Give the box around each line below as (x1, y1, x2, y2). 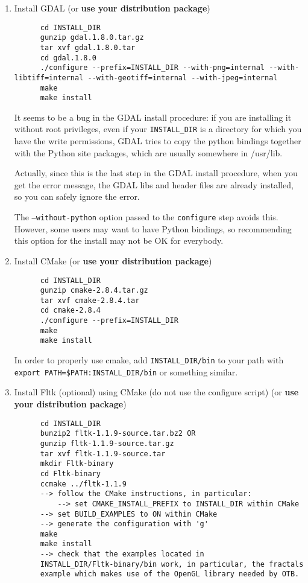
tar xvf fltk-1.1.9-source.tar (40, 449, 166, 458)
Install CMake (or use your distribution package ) (14, 254, 212, 267)
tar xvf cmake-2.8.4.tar (40, 296, 140, 305)
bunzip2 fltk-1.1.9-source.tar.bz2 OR (40, 429, 196, 438)
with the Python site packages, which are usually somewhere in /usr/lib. (14, 146, 283, 159)
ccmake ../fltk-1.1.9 (40, 479, 127, 488)
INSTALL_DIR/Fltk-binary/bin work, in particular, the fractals (40, 559, 304, 569)
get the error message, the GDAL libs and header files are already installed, (14, 178, 294, 191)
